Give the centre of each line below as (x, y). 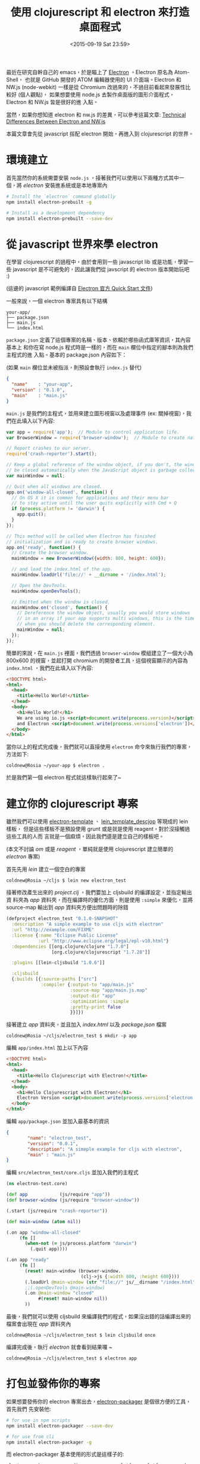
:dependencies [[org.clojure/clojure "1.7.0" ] (70, 946)
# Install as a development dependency (56, 213)
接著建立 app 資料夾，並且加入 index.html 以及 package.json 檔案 (86, 1024)
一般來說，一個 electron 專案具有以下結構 (57, 301)
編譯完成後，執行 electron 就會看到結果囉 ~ (59, 1347)
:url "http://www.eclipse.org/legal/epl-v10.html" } (103, 941)
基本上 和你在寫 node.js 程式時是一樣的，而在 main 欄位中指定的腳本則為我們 (100, 348)
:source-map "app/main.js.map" (109, 990)
